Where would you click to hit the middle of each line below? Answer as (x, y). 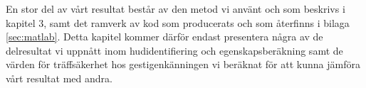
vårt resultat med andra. (59, 78)
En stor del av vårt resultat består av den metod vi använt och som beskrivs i (176, 9)
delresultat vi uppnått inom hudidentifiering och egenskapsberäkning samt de (174, 50)
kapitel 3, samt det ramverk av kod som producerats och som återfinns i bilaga (178, 22)
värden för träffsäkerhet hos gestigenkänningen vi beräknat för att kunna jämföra (183, 64)
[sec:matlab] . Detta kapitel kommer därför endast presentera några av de (164, 37)
